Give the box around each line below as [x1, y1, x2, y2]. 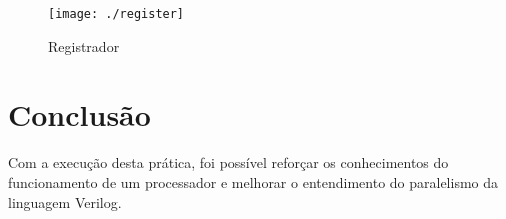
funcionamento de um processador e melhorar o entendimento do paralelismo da [8, 171, 499, 192]
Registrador [48, 35, 120, 56]
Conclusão [8, 94, 151, 135]
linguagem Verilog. [8, 191, 122, 212]
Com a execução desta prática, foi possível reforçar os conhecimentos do [8, 152, 449, 173]
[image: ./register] [48, 7, 185, 21]
